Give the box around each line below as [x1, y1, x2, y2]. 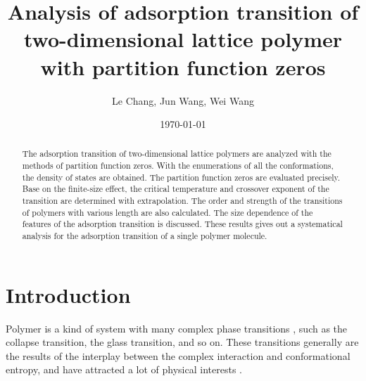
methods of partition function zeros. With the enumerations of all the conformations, [22, 160, 334, 172]
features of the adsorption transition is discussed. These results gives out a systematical [22, 218, 343, 230]
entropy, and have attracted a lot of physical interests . [6, 362, 242, 377]
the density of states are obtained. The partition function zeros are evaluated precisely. [22, 171, 341, 183]
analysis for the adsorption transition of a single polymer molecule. [22, 230, 267, 242]
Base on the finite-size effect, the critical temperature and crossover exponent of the [22, 183, 329, 195]
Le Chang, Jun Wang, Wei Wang [112, 93, 254, 108]
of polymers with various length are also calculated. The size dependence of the [22, 206, 313, 218]
